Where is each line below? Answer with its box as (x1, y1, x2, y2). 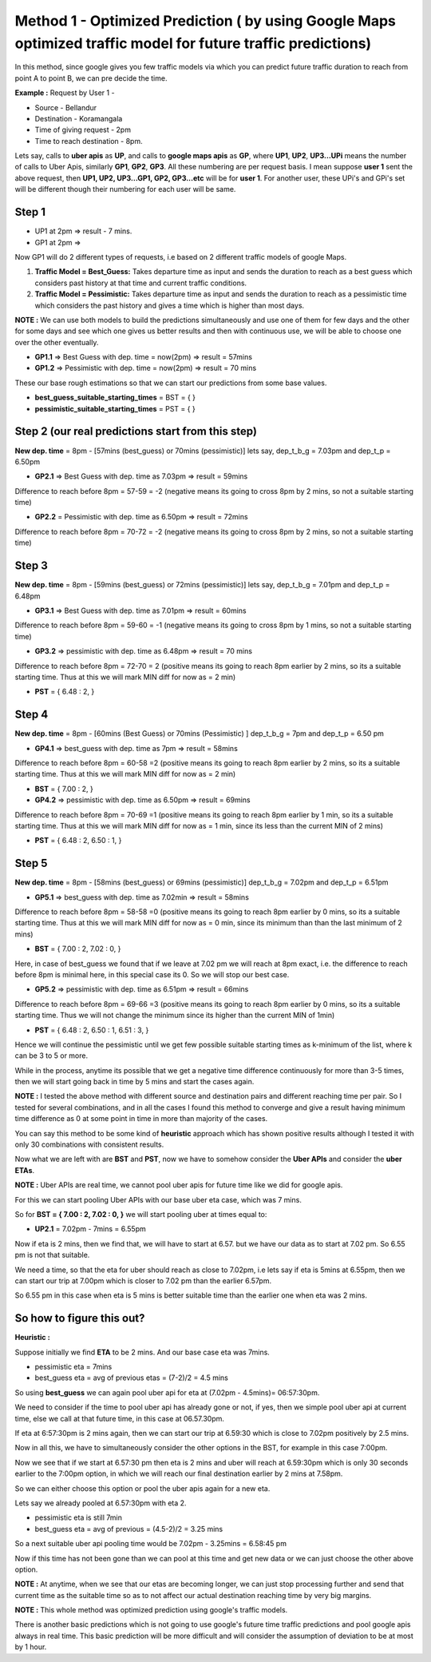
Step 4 (14, 708, 49, 722)
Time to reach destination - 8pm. (34, 136, 143, 145)
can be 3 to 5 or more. (14, 1051, 88, 1060)
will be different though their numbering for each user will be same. (14, 185, 236, 194)
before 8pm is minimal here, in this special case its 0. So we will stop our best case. (14, 969, 290, 979)
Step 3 (14, 559, 48, 573)
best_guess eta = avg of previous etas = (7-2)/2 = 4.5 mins (34, 1373, 229, 1382)
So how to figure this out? (14, 1311, 145, 1326)
